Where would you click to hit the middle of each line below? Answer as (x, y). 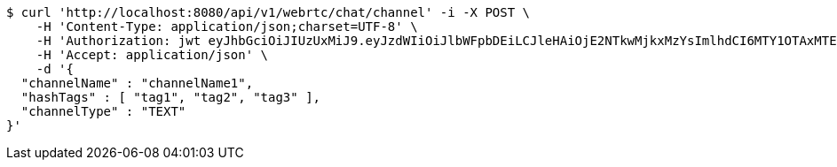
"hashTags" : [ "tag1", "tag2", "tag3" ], (171, 97)
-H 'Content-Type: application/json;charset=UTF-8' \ (227, 27)
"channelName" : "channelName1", (137, 83)
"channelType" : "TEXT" (103, 111)
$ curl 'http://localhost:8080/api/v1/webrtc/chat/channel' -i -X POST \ (268, 12)
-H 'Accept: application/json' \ (152, 55)
